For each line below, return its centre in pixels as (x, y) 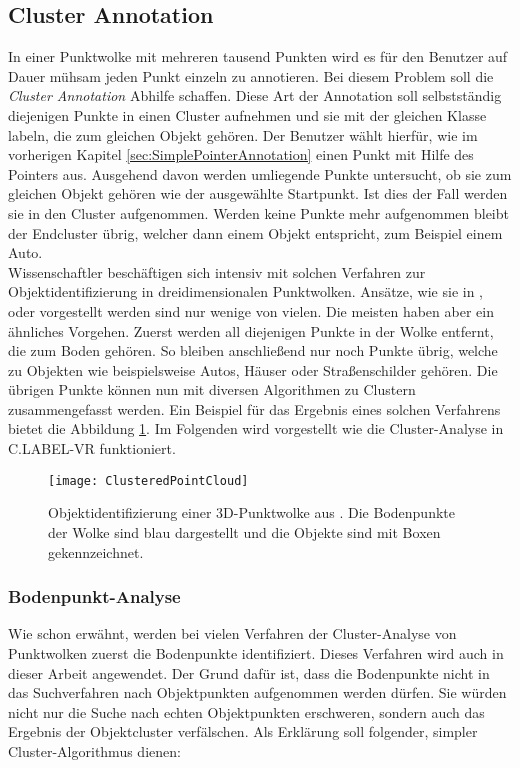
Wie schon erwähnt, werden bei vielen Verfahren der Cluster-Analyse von (232, 633)
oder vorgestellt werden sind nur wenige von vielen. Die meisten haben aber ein (251, 310)
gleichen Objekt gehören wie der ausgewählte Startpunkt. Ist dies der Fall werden (258, 193)
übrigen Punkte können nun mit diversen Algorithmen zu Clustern (212, 389)
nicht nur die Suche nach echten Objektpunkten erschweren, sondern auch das (246, 711)
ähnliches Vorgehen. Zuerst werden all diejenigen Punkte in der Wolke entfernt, (251, 330)
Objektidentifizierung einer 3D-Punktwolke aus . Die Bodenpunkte (251, 512)
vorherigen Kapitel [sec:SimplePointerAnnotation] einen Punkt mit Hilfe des (241, 154)
